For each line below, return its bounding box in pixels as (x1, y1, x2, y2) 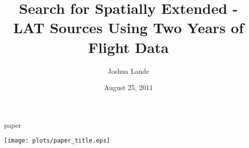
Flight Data (88, 37, 169, 57)
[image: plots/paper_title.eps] (4, 137, 110, 145)
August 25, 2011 (104, 82, 153, 93)
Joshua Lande (107, 65, 150, 76)
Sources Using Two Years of (49, 17, 244, 38)
